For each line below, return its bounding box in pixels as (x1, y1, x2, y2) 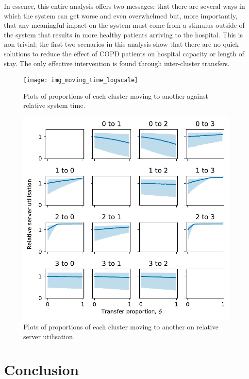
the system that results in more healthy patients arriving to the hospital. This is (4, 29, 243, 39)
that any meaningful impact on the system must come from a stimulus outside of (4, 20, 245, 30)
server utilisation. (23, 331, 75, 341)
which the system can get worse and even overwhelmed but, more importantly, (4, 10, 238, 20)
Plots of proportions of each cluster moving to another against (23, 90, 209, 101)
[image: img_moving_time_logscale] (23, 77, 138, 84)
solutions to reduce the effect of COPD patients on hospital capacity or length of (4, 48, 245, 58)
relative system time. (23, 100, 85, 110)
